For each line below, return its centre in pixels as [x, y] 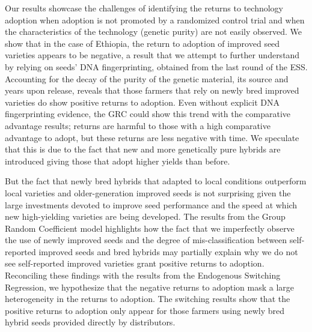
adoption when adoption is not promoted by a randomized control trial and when [155, 20]
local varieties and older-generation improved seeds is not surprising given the [148, 192]
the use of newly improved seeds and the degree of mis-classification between [146, 240]
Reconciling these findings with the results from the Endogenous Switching [143, 275]
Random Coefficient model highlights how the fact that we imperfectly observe [150, 228]
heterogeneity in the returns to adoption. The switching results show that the [148, 299]
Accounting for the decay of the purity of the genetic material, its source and [147, 78]
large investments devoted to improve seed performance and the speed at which [151, 204]
